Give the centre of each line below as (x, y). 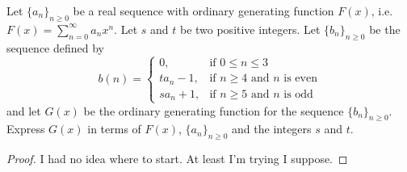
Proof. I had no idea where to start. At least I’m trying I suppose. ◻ (177, 159)
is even (300, 79)
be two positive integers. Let (250, 29)
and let (24, 110)
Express (26, 129)
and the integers (272, 129)
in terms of (114, 129)
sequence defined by (56, 47)
